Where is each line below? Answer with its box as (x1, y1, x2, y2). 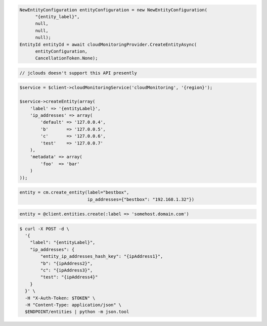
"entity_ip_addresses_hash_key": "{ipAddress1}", (40, 254, 163, 259)
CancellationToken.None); (35, 55, 98, 61)
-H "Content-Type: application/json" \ (25, 302, 122, 308)
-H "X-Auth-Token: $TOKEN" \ (25, 295, 96, 301)
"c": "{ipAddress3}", (40, 268, 93, 273)
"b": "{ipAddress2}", (40, 260, 93, 266)
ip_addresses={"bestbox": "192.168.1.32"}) (87, 196, 195, 202)
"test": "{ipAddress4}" (40, 275, 98, 280)
